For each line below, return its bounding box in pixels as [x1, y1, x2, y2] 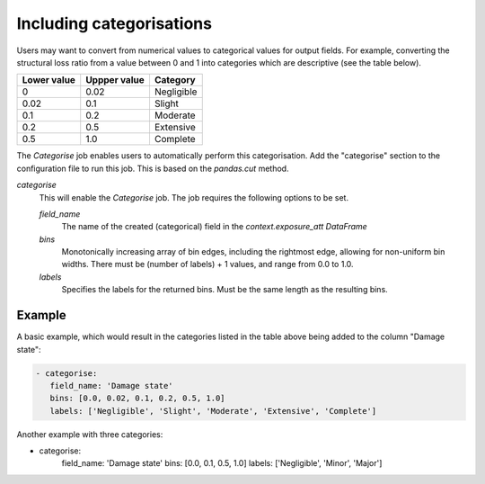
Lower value [22, 74, 76, 86]
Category [154, 74, 197, 86]
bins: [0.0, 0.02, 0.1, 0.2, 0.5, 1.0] [49, 393, 225, 404]
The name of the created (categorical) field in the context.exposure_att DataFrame [61, 221, 367, 232]
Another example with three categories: [16, 428, 163, 440]
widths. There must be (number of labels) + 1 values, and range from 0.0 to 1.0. [61, 259, 354, 270]
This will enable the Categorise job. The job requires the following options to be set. [39, 192, 349, 202]
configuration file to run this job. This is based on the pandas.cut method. [16, 163, 289, 174]
